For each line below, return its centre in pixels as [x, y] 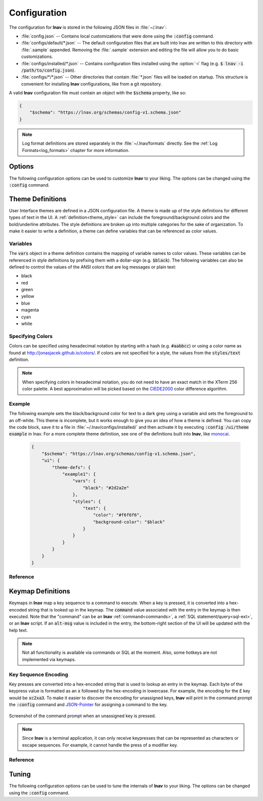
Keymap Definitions [40, 591]
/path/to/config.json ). [48, 70]
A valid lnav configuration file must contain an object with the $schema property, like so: [98, 93]
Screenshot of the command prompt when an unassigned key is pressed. [82, 716]
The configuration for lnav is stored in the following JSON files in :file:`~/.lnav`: [88, 27]
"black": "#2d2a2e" [106, 488]
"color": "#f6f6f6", [117, 515]
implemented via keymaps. [49, 659]
